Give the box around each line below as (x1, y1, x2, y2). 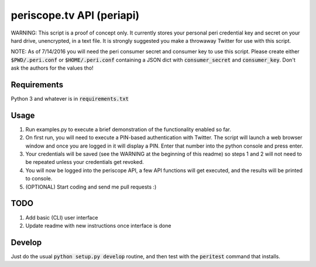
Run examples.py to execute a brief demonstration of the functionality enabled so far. (25, 126, 231, 133)
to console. (25, 175, 53, 182)
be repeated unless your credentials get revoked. (25, 159, 145, 166)
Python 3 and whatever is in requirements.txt (11, 95, 129, 102)
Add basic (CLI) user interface (25, 214, 98, 221)
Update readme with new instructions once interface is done (25, 222, 172, 229)
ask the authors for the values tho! (11, 64, 94, 71)
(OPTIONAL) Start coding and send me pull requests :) (25, 183, 157, 190)
